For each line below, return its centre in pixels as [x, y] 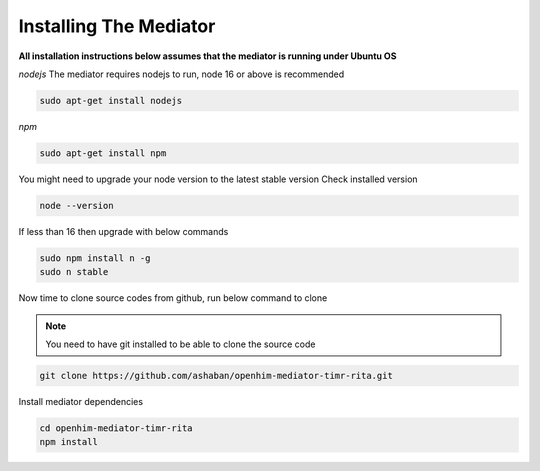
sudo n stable [74, 272]
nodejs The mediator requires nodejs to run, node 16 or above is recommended [181, 74]
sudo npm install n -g [95, 258]
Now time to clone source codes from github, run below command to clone [173, 298]
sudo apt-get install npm [103, 153]
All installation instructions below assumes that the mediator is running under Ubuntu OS [207, 56]
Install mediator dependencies [81, 401]
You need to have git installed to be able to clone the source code [180, 344]
